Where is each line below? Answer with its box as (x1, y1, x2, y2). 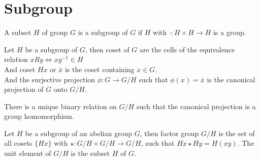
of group (42, 27, 68, 38)
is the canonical (207, 74, 255, 84)
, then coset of (85, 44, 129, 54)
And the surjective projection (4, 74, 95, 84)
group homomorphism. (4, 111, 74, 121)
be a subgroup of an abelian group (25, 127, 132, 138)
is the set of (218, 127, 255, 138)
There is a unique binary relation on (4, 101, 117, 111)
